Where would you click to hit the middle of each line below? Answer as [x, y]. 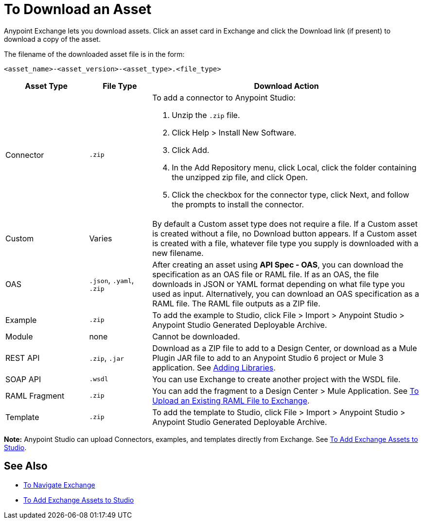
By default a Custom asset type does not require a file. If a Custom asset [285, 224]
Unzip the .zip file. [206, 115]
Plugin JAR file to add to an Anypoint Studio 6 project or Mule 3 [268, 358]
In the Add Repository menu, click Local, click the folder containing [294, 167]
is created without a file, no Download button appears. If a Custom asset [285, 233]
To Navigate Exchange [59, 485]
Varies [101, 238]
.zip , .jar [107, 358]
